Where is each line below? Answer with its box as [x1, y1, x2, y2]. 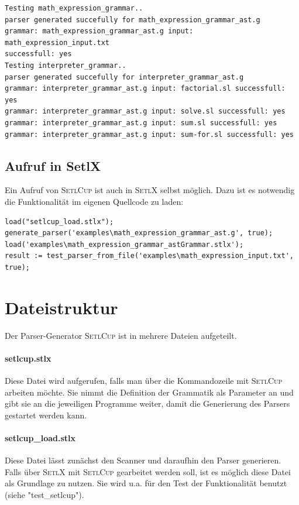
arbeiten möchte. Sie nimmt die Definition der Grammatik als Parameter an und [5, 386, 294, 398]
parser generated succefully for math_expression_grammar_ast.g [5, 15, 260, 24]
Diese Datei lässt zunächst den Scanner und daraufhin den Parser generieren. [5, 454, 281, 466]
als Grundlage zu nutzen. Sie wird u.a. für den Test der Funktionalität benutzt [5, 477, 287, 489]
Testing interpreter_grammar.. [5, 61, 126, 70]
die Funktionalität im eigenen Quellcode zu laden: [5, 195, 184, 207]
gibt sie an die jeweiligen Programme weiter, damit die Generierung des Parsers [5, 397, 290, 410]
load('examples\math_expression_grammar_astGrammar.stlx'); [5, 240, 244, 249]
